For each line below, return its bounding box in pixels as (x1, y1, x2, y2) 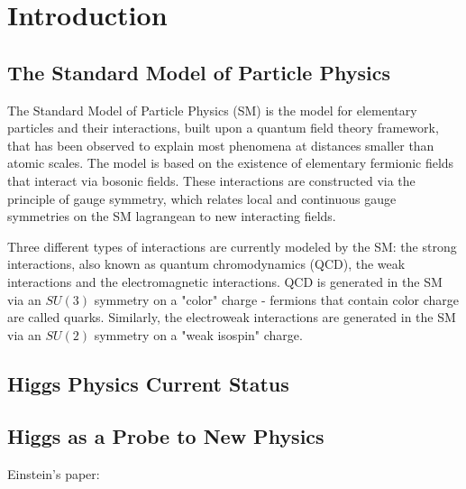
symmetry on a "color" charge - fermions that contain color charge (94, 290, 460, 309)
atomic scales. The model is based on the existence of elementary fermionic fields (7, 153, 454, 172)
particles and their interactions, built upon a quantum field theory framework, (7, 118, 439, 137)
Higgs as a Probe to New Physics (7, 422, 324, 450)
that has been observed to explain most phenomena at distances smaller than (7, 135, 434, 154)
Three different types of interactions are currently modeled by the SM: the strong (7, 236, 457, 255)
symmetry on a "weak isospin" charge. (94, 325, 303, 344)
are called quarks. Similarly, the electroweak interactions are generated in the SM (7, 308, 456, 327)
